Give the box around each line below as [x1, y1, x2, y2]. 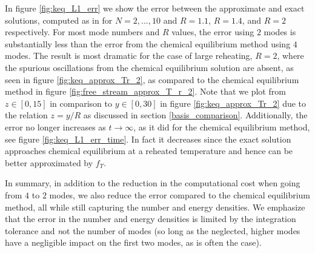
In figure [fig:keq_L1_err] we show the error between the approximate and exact [5, 2, 305, 14]
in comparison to [50, 96, 112, 109]
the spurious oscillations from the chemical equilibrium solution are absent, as [5, 61, 294, 73]
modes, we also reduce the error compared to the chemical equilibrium [49, 188, 311, 201]
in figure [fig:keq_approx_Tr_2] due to [160, 96, 307, 109]
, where [277, 49, 304, 62]
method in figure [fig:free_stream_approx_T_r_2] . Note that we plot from [5, 85, 286, 98]
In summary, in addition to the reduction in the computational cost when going [5, 177, 300, 189]
